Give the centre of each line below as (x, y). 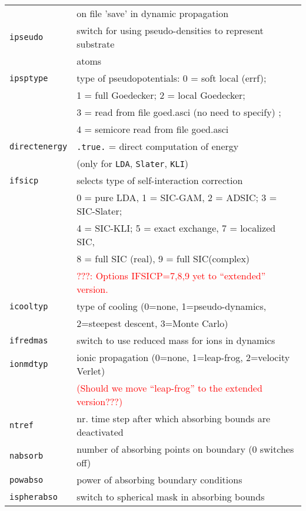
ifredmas (29, 340)
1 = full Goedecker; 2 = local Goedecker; (161, 95)
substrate (96, 44)
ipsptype (29, 78)
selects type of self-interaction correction (160, 180)
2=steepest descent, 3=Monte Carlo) (152, 323)
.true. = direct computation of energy (158, 146)
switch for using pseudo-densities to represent (170, 30)
